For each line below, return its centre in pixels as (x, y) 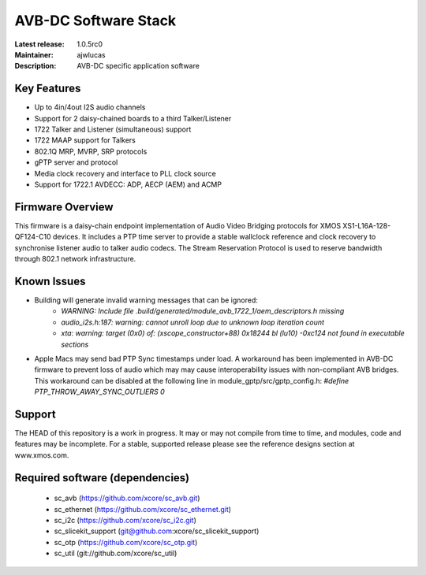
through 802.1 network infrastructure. (75, 259)
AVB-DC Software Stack (95, 20)
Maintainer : (34, 54)
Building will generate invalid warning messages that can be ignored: (146, 300)
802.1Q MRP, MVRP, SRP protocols (91, 151)
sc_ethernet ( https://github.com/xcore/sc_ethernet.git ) (143, 509)
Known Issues (50, 281)
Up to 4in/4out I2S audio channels (90, 107)
